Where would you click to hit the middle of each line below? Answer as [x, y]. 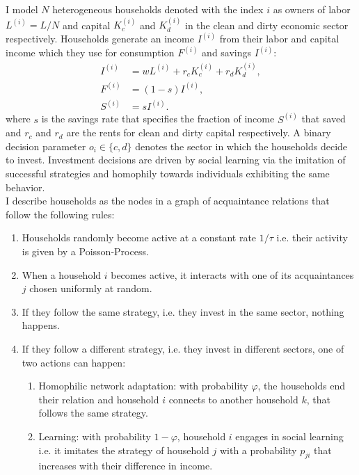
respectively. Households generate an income [100, 39]
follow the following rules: [60, 214]
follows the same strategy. [93, 413]
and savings [227, 53]
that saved [324, 119]
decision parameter [46, 146]
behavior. [25, 187]
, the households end [301, 386]
